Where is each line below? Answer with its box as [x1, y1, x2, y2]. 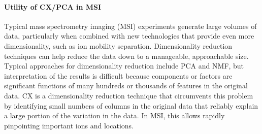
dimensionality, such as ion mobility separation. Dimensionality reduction [4, 40, 233, 51]
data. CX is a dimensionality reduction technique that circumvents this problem [4, 90, 253, 100]
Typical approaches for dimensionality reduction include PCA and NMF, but [4, 60, 244, 71]
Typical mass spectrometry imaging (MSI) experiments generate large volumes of [4, 20, 257, 31]
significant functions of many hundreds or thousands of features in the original [4, 80, 248, 91]
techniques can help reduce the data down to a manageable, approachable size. [4, 50, 249, 61]
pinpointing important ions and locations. [4, 120, 134, 130]
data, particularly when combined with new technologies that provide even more [4, 30, 254, 41]
